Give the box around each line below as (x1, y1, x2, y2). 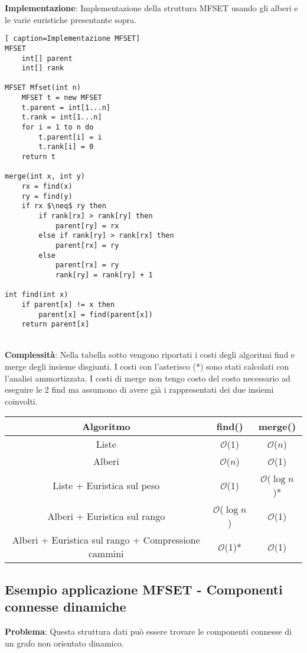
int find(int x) (5, 290, 68, 299)
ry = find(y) (21, 192, 73, 201)
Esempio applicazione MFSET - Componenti (5, 580, 283, 598)
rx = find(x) (21, 182, 73, 191)
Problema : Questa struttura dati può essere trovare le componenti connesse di (5, 625, 292, 638)
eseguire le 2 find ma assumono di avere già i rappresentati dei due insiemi (5, 383, 274, 396)
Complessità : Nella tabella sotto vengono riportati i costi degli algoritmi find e (5, 348, 295, 361)
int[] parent (21, 54, 73, 63)
